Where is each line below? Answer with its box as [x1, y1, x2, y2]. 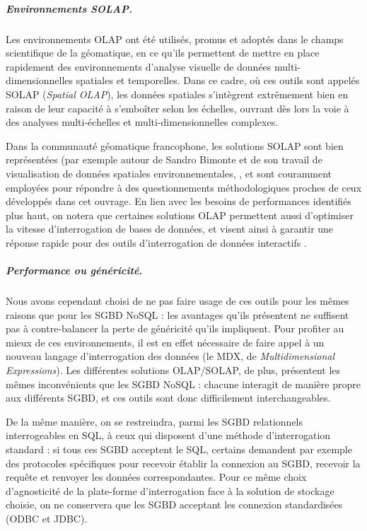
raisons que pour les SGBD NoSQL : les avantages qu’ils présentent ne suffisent [6, 307, 349, 322]
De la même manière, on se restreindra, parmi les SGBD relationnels [6, 414, 303, 428]
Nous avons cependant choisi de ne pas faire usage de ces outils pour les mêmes [6, 293, 349, 308]
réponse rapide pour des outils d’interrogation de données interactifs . [6, 235, 307, 250]
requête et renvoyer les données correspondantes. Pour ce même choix [6, 469, 307, 484]
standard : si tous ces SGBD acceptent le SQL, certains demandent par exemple [6, 441, 352, 456]
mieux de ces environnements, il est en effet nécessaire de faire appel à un [6, 334, 325, 349]
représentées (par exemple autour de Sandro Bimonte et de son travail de [6, 152, 322, 167]
